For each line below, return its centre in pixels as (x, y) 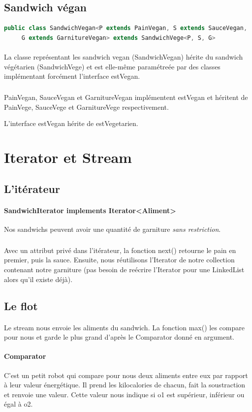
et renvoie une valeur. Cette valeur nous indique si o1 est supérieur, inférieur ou (124, 394)
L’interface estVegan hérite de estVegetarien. (71, 123)
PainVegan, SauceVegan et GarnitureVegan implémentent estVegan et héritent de (126, 97)
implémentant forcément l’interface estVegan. (72, 76)
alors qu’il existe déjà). (38, 279)
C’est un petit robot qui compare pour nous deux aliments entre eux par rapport (126, 375)
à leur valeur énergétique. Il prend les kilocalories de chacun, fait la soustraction (125, 385)
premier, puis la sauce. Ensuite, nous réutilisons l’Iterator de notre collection (119, 260)
